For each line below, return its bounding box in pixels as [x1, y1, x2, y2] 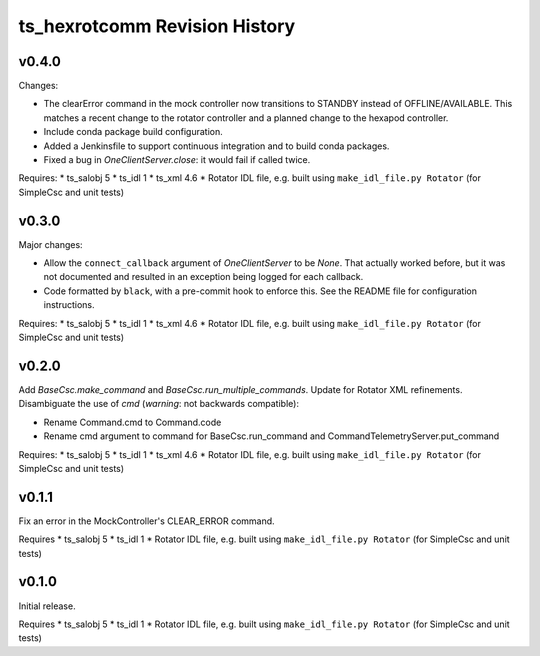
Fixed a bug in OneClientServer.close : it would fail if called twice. [43, 154, 311, 166]
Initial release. [18, 600, 76, 612]
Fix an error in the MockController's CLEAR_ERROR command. [18, 515, 275, 527]
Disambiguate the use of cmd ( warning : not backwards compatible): [18, 398, 300, 410]
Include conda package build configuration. [43, 126, 224, 138]
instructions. [43, 299, 95, 311]
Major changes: [18, 238, 84, 250]
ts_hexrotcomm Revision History [18, 15, 296, 37]
